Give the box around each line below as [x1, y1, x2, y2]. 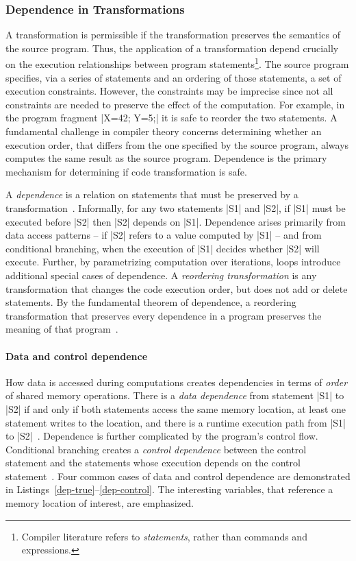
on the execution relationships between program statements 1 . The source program [5, 55, 349, 71]
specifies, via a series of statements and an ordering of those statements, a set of [5, 70, 342, 84]
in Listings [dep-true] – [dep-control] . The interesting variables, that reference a [5, 482, 333, 497]
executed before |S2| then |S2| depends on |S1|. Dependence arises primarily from [5, 214, 346, 228]
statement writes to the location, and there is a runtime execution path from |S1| [5, 415, 346, 429]
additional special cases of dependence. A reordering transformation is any [5, 267, 317, 282]
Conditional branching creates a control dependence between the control [5, 442, 307, 456]
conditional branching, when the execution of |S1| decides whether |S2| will [5, 241, 320, 255]
